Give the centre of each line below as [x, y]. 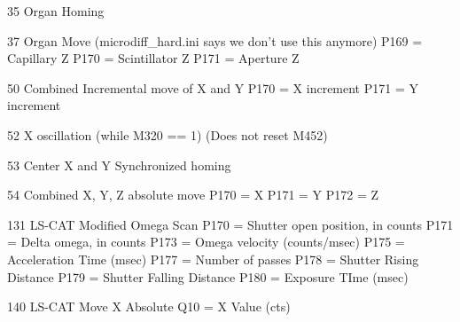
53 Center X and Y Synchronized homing [119, 165]
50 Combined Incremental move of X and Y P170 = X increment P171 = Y [213, 87]
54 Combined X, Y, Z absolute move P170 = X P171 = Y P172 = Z [193, 195]
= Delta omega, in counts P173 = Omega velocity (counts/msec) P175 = [206, 242]
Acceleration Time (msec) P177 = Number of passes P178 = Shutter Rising [213, 259]
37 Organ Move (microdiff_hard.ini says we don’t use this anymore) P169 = [215, 40]
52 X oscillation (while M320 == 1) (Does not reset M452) [168, 134]
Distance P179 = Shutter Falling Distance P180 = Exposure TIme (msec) [208, 276]
